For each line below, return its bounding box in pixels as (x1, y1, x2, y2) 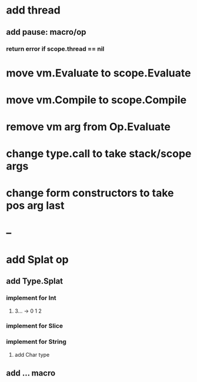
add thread (6, 4, 61, 17)
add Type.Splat (6, 276, 64, 286)
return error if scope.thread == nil (6, 45, 105, 53)
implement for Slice (6, 322, 64, 330)
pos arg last (6, 199, 65, 212)
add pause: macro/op (6, 27, 86, 37)
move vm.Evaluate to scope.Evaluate (6, 66, 191, 79)
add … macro (6, 368, 56, 378)
